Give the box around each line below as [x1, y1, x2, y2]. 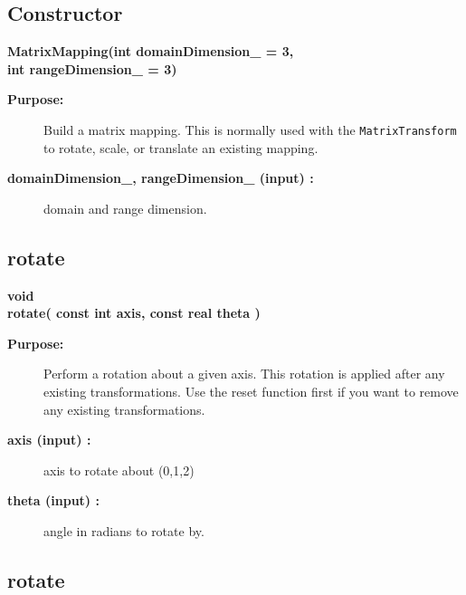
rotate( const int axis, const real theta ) [7, 303, 261, 322]
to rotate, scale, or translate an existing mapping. [43, 138, 319, 157]
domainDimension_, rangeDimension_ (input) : [7, 168, 314, 187]
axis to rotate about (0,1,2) [43, 460, 195, 479]
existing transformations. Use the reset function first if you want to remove [43, 382, 459, 400]
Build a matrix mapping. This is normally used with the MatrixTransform [43, 120, 457, 139]
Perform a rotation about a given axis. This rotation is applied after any [43, 364, 445, 383]
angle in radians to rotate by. [43, 521, 204, 540]
